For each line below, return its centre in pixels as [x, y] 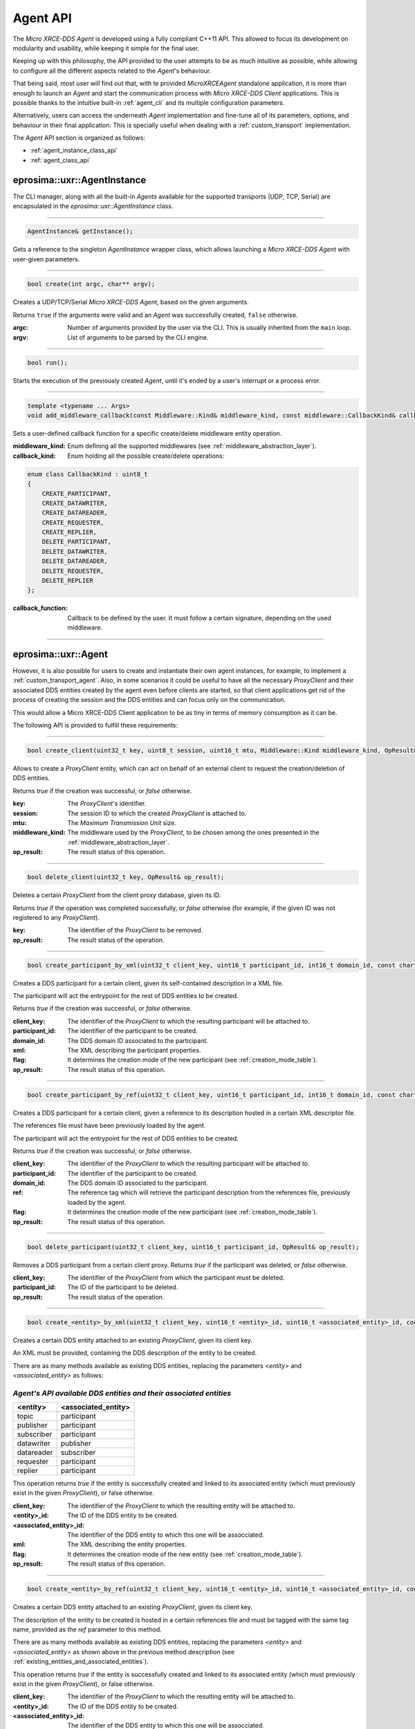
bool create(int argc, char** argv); [91, 284]
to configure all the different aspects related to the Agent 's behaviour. [112, 71]
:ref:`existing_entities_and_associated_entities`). [81, 1662]
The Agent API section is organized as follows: [79, 138]
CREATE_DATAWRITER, [75, 503]
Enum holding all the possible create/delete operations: [146, 456]
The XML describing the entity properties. [127, 1544]
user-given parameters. [46, 259]
